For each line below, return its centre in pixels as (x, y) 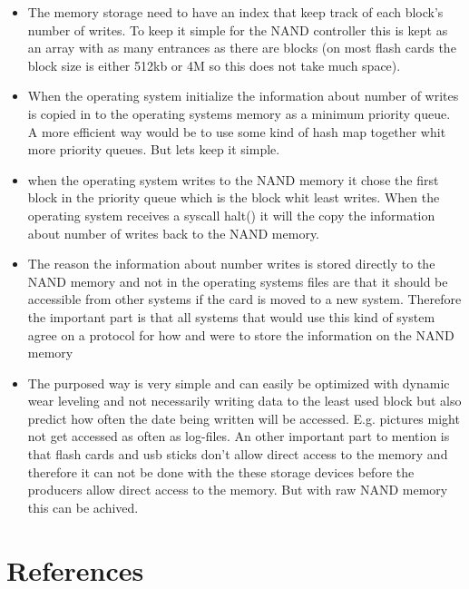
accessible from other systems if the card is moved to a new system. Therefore (244, 299)
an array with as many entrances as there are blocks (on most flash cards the (242, 48)
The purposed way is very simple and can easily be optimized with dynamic (239, 383)
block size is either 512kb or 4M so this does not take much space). (214, 65)
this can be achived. (83, 507)
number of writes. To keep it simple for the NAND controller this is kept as (238, 29)
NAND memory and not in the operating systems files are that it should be (238, 281)
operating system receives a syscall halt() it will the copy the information (231, 215)
